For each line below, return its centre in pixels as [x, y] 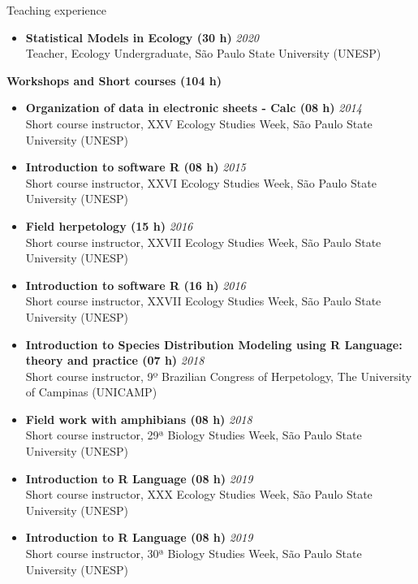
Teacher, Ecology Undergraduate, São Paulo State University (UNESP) [203, 53]
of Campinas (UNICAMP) [91, 392]
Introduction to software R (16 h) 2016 [136, 285]
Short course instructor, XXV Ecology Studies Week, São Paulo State [199, 123]
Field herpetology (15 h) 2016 [109, 225]
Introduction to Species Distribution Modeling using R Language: [214, 344]
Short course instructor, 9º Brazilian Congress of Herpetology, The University [219, 376]
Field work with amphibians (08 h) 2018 [139, 419]
